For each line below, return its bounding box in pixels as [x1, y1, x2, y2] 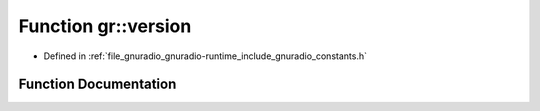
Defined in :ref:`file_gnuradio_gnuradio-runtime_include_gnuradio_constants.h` [43, 50, 367, 62]
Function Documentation [18, 76, 177, 93]
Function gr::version [18, 15, 192, 37]
